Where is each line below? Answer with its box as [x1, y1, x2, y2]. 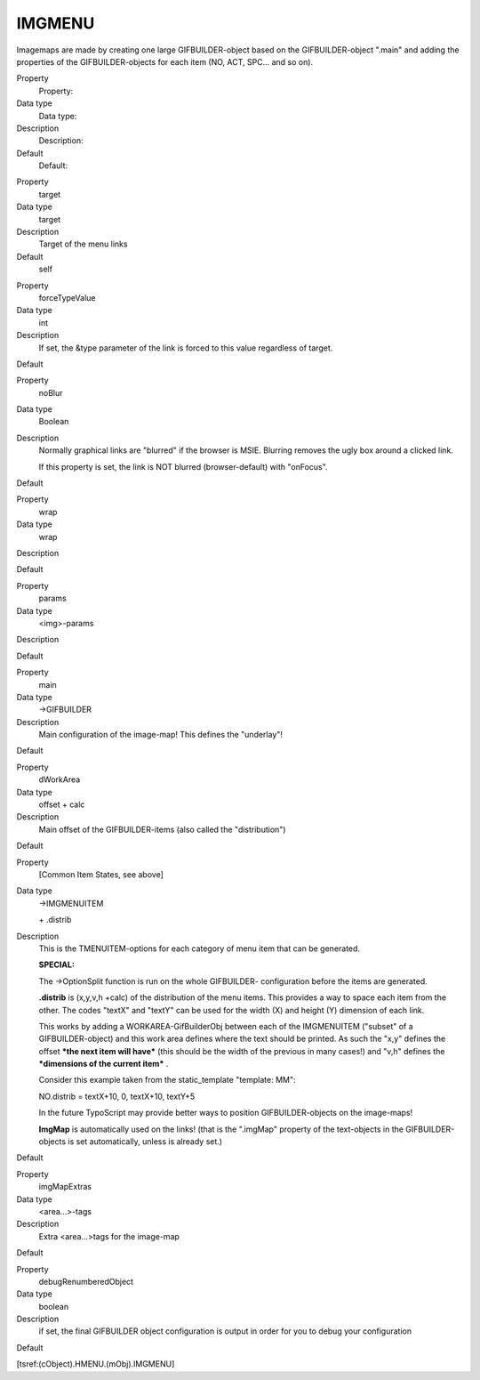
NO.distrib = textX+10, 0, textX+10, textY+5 [38, 1091, 196, 1102]
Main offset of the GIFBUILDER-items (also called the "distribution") [38, 824, 286, 835]
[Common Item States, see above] [38, 868, 164, 880]
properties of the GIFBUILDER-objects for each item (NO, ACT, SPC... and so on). [16, 56, 314, 67]
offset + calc [38, 799, 85, 810]
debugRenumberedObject [38, 1276, 133, 1287]
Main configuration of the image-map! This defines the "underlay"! [38, 730, 284, 740]
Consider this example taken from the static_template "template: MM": [38, 1075, 297, 1085]
